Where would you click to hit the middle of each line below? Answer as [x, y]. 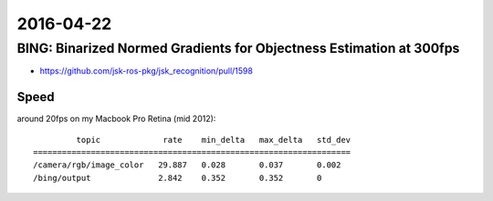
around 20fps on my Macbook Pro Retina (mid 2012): [116, 119]
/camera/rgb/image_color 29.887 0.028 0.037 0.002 [187, 165]
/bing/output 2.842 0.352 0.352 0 [178, 178]
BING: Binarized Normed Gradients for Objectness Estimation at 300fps [238, 48]
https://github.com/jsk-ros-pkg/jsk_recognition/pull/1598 [146, 71]
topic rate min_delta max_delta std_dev [214, 140]
